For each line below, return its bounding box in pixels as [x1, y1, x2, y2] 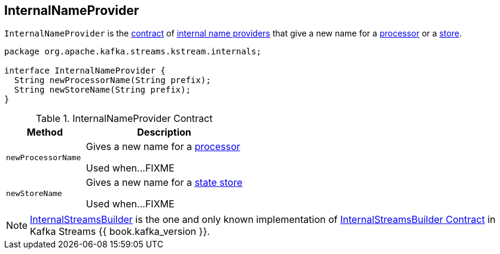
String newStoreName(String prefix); [14, 85, 191, 95]
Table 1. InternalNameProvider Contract [35, 112, 213, 125]
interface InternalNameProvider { [4, 66, 166, 76]
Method [26, 126, 63, 139]
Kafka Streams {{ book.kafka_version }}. [30, 225, 210, 238]
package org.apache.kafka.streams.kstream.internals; [4, 47, 261, 57]
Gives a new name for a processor [86, 140, 240, 153]
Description [137, 126, 191, 139]
